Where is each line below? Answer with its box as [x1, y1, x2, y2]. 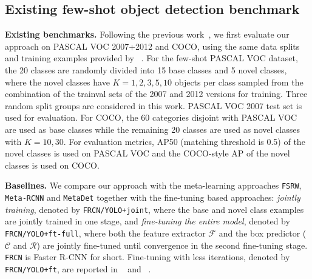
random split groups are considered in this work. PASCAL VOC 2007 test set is [5, 99, 302, 112]
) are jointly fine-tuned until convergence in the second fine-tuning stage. [36, 238, 308, 251]
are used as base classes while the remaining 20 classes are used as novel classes [5, 123, 300, 135]
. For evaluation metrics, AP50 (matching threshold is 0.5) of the [63, 135, 305, 147]
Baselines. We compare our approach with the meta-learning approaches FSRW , [5, 179, 302, 192]
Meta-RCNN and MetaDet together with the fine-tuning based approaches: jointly [5, 190, 300, 203]
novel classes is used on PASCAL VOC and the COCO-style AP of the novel [5, 147, 290, 160]
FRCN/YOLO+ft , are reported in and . [5, 262, 151, 275]
